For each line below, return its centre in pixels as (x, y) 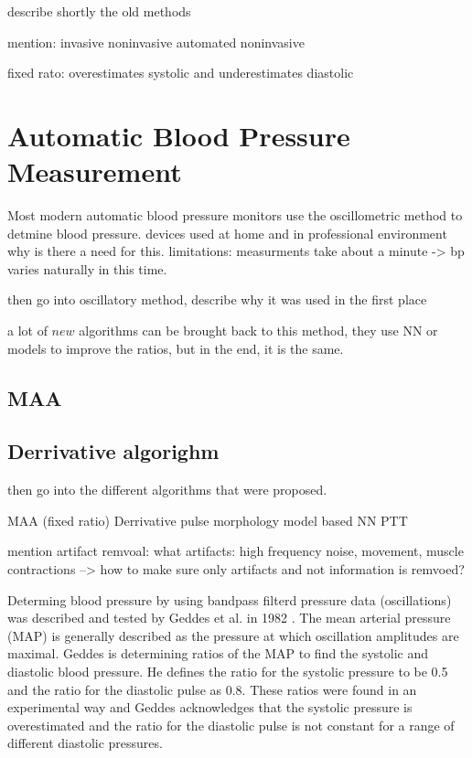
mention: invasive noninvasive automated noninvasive (156, 42)
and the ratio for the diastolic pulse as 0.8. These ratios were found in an (212, 689)
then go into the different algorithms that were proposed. (167, 490)
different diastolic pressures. (85, 743)
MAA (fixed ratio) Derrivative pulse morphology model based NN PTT (208, 520)
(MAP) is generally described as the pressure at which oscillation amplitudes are (233, 635)
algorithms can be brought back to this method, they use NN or (258, 331)
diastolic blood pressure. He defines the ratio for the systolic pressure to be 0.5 (228, 671)
